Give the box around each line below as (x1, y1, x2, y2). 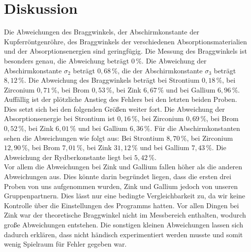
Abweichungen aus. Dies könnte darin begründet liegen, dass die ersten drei (4, 171, 231, 182)
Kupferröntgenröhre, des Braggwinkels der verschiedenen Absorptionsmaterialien (4, 36, 247, 46)
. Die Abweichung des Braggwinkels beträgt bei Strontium (24, 75, 200, 85)
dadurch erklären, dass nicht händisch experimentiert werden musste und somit (4, 229, 243, 239)
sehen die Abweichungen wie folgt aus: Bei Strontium (4, 132, 164, 143)
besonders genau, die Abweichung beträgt (4, 55, 129, 65)
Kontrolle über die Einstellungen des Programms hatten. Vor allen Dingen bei (4, 200, 239, 210)
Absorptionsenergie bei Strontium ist (4, 113, 115, 124)
